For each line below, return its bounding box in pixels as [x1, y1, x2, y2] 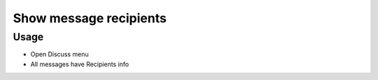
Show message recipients [13, 10, 167, 26]
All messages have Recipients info [30, 60, 129, 68]
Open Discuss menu [30, 50, 89, 58]
